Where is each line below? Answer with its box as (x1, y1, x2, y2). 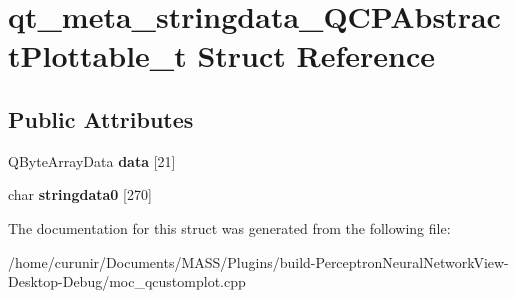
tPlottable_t (8, 35, 187, 76)
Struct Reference (197, 35, 436, 76)
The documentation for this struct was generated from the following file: (8, 217, 451, 238)
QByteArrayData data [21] (8, 150, 176, 171)
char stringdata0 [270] (8, 184, 152, 205)
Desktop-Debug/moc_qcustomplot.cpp (8, 271, 246, 292)
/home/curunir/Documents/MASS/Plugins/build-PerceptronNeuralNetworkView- (8, 251, 509, 272)
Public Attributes (8, 103, 194, 134)
